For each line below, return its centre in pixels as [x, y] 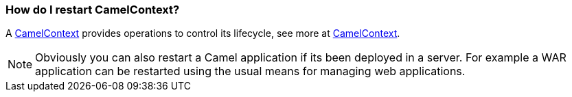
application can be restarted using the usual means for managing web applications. [250, 71]
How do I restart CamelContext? [93, 10]
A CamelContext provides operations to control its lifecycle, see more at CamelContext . [203, 33]
